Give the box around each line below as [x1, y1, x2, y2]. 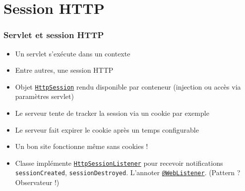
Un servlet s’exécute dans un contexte [15, 48, 130, 58]
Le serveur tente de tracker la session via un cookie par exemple [15, 108, 209, 118]
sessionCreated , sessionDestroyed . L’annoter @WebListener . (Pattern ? [15, 167, 241, 178]
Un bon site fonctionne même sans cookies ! [15, 141, 148, 151]
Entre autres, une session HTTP [15, 65, 114, 75]
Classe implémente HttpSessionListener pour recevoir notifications [15, 157, 223, 168]
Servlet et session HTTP [3, 29, 104, 41]
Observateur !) [15, 177, 60, 188]
